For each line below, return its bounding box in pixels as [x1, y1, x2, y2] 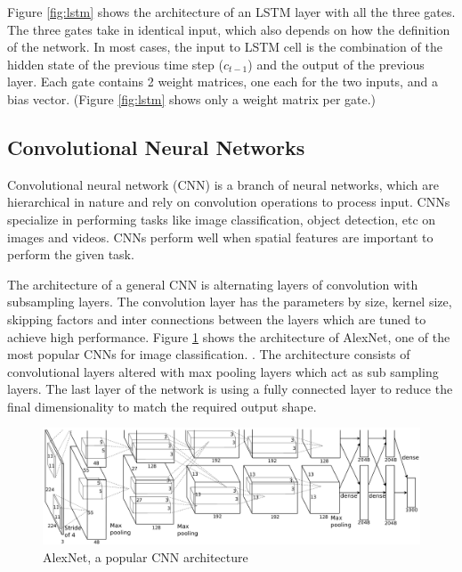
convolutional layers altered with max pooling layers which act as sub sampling [7, 362, 439, 380]
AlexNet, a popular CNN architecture [43, 547, 248, 566]
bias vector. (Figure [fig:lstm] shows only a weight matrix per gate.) [7, 89, 377, 108]
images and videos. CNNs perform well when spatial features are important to [7, 227, 434, 246]
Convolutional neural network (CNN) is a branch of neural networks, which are [7, 175, 439, 193]
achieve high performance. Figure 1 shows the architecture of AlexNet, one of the [7, 327, 450, 346]
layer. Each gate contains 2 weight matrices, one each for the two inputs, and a [7, 72, 438, 91]
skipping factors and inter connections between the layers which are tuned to [7, 309, 426, 328]
